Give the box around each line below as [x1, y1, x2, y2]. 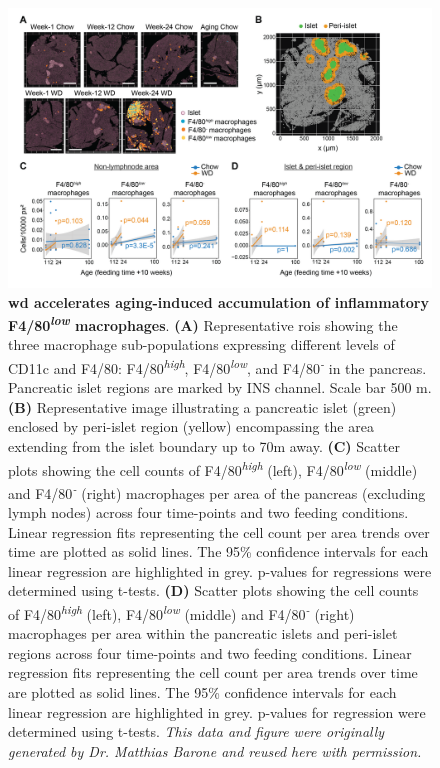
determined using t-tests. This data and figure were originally [8, 721, 385, 742]
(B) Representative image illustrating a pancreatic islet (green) [8, 396, 397, 417]
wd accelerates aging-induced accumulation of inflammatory [8, 291, 429, 312]
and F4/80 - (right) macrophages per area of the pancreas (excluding [8, 479, 426, 503]
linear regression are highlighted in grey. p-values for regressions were [8, 560, 432, 581]
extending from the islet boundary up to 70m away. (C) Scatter [8, 435, 400, 456]
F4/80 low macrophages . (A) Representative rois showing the [8, 312, 398, 335]
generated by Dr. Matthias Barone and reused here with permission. [8, 740, 422, 761]
